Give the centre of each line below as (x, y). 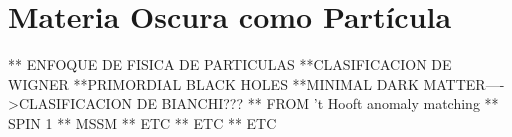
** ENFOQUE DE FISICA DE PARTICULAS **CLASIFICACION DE (230, 64)
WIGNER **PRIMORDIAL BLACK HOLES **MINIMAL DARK (213, 83)
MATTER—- (464, 83)
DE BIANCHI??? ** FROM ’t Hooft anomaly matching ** (317, 103)
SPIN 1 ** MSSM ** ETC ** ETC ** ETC (142, 122)
